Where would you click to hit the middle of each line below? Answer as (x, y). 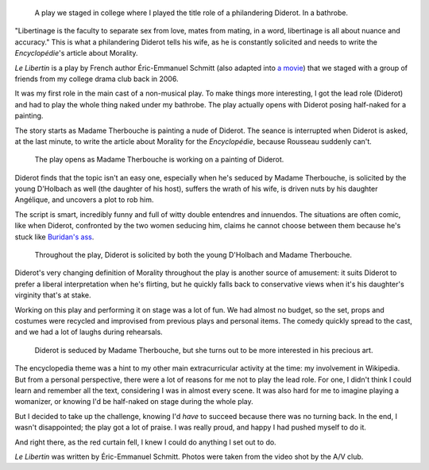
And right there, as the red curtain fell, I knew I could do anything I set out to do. (146, 442)
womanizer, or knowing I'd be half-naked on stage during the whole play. (134, 402)
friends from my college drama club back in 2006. (97, 79)
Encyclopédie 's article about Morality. (76, 53)
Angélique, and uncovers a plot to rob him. (84, 200)
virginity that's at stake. (53, 295)
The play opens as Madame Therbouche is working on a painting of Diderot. (159, 160)
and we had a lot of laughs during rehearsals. (89, 332)
